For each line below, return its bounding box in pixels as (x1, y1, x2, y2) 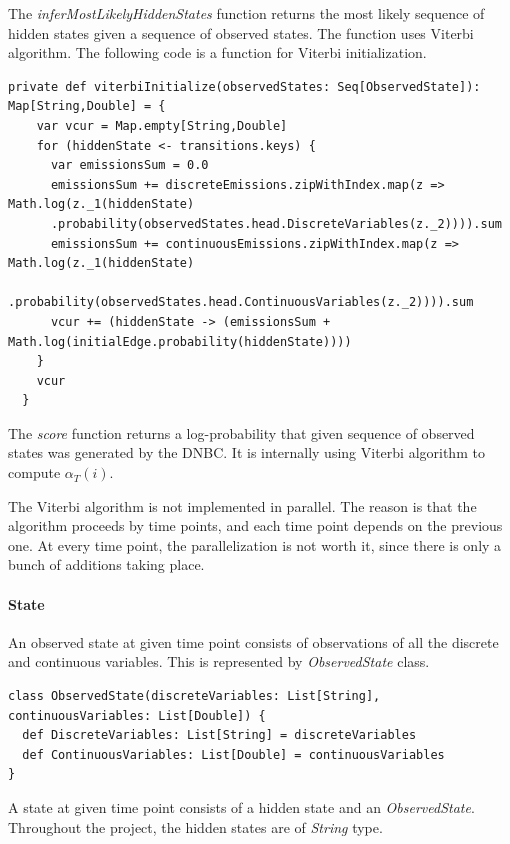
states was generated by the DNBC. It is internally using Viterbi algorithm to (8, 442, 485, 463)
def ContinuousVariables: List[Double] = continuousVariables (22, 747, 445, 762)
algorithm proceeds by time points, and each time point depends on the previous (8, 515, 503, 536)
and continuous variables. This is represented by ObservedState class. (8, 651, 430, 672)
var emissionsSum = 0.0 (50, 158, 209, 173)
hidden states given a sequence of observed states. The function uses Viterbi (8, 22, 474, 43)
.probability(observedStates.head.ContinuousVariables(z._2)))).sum (8, 295, 474, 310)
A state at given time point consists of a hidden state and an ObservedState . (8, 796, 475, 817)
